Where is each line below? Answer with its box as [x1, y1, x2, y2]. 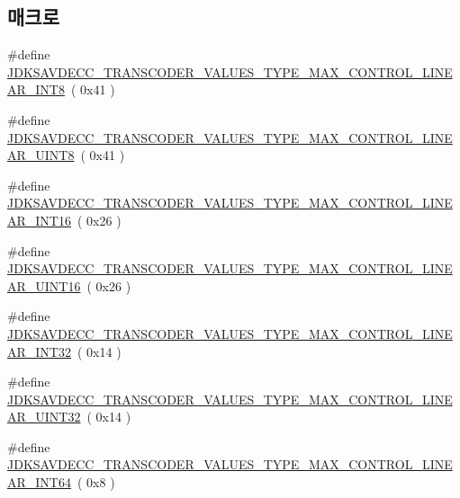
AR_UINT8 [7, 146, 75, 165]
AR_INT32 [7, 342, 71, 360]
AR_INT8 [7, 80, 65, 99]
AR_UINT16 [7, 276, 81, 295]
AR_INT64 [7, 473, 71, 492]
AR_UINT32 [7, 407, 81, 426]
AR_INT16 [7, 210, 71, 229]
